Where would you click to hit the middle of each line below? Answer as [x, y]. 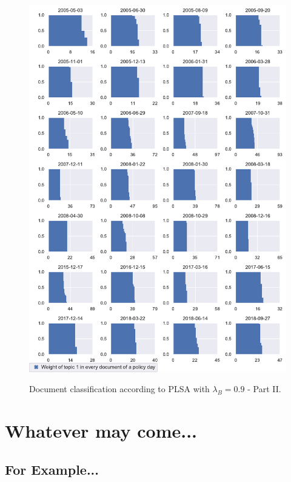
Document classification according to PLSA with [119, 389]
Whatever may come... [101, 431]
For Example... [52, 469]
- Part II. [264, 389]
